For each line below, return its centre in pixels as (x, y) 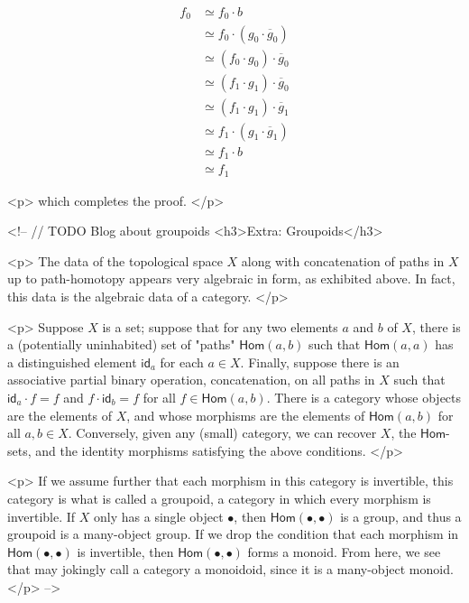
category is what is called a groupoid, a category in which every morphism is (219, 498)
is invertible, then (125, 551)
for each (182, 362)
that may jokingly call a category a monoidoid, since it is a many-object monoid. (230, 569)
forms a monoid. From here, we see (344, 551)
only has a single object (159, 516)
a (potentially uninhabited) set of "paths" (121, 344)
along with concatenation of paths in (343, 260)
